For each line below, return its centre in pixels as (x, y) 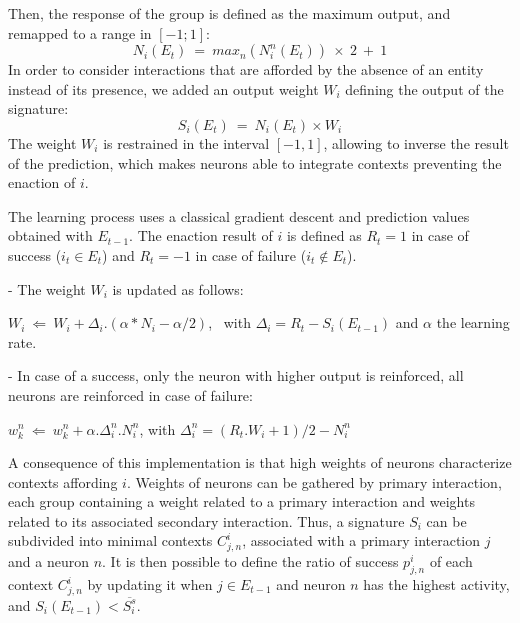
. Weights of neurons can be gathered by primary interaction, (314, 481)
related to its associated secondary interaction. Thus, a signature (206, 520)
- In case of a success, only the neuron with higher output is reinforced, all (236, 375)
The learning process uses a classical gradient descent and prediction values (239, 215)
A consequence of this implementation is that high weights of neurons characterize (260, 462)
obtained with (50, 235)
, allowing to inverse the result (416, 142)
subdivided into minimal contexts (110, 540)
